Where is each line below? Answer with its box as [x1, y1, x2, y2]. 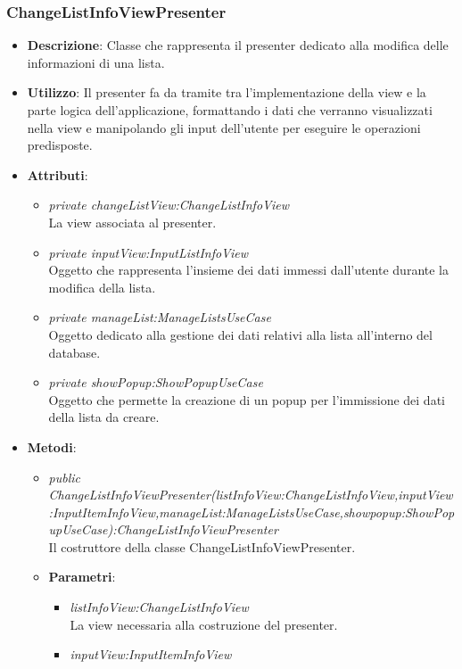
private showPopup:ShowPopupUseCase [48, 373, 263, 392]
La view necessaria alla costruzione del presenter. [70, 615, 338, 633]
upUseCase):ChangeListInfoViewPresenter [48, 520, 278, 539]
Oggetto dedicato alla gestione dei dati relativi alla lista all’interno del [48, 325, 433, 343]
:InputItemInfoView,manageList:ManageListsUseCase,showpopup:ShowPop [48, 502, 455, 521]
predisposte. [27, 136, 93, 154]
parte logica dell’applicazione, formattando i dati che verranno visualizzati [27, 101, 433, 119]
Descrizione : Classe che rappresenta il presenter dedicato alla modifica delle [27, 36, 449, 54]
